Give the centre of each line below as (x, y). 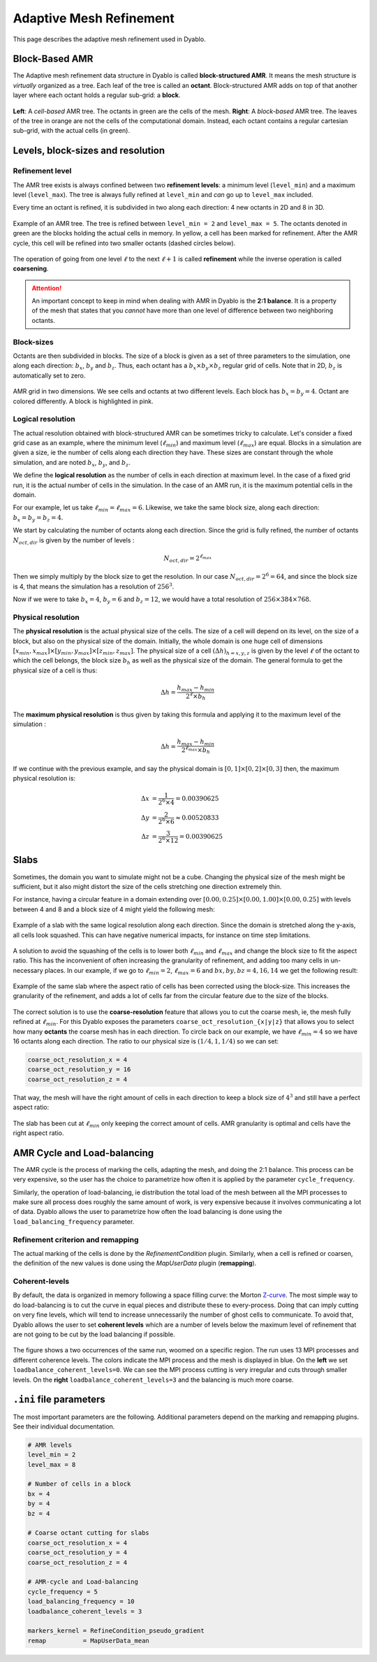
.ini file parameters (59, 1400)
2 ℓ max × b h (196, 750)
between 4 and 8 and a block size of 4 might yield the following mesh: (114, 909)
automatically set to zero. (49, 375)
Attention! (47, 288)
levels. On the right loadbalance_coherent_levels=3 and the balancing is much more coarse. (153, 1380)
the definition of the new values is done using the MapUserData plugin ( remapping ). (135, 1263)
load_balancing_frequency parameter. (74, 1221)
